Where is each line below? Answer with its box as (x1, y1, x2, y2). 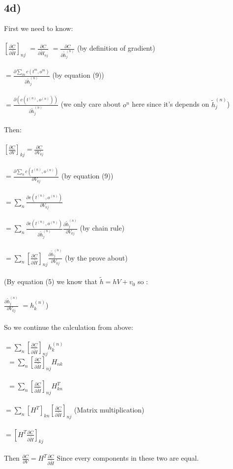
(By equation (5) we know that (4, 276, 97, 287)
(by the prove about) (65, 252, 128, 263)
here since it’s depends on (132, 99, 209, 109)
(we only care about (60, 99, 121, 109)
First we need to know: (4, 23, 73, 33)
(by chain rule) (80, 223, 125, 233)
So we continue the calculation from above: (4, 322, 133, 332)
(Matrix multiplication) (74, 405, 145, 415)
